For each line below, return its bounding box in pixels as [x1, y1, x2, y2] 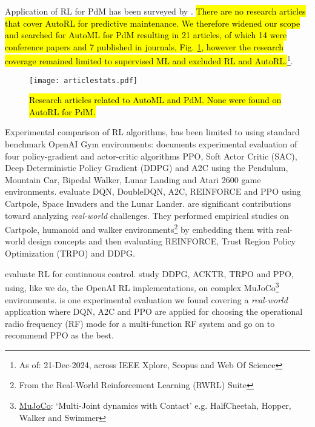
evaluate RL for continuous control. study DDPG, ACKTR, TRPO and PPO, [5, 267, 294, 280]
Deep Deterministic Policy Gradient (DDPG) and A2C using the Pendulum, [5, 161, 288, 174]
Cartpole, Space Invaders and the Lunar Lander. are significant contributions [5, 197, 291, 210]
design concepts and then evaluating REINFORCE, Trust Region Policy [28, 235, 296, 247]
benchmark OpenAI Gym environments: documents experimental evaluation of [5, 138, 297, 150]
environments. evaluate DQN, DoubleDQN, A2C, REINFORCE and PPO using [5, 185, 301, 198]
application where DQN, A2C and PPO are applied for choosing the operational [5, 305, 303, 318]
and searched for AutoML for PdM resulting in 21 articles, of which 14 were [5, 29, 287, 41]
